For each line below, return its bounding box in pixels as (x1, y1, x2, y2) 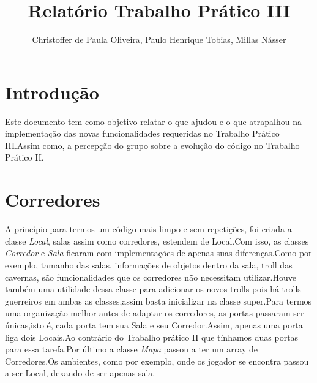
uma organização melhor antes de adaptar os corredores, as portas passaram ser (5, 306, 304, 319)
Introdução (5, 79, 99, 104)
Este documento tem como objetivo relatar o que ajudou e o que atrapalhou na (5, 115, 302, 127)
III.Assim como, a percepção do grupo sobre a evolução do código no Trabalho (5, 138, 300, 151)
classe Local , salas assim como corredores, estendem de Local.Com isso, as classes (5, 234, 309, 247)
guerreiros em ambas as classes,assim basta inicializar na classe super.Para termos (5, 294, 312, 307)
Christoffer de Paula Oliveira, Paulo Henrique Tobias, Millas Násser (32, 33, 286, 46)
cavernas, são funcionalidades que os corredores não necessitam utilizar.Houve (5, 270, 296, 283)
